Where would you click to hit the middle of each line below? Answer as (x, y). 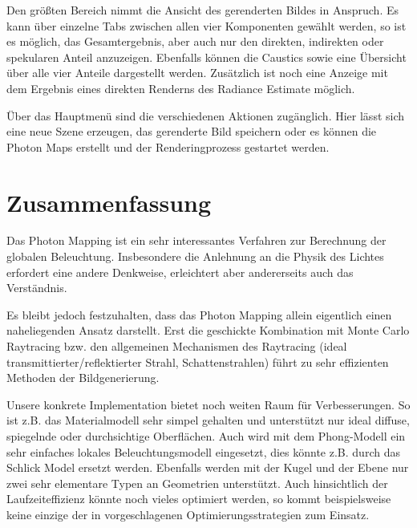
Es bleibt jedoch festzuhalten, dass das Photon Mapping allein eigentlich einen (199, 314)
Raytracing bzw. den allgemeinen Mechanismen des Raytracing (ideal (177, 346)
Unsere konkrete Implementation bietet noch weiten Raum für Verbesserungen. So (208, 404)
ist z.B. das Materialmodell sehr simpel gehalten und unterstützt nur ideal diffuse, (208, 420)
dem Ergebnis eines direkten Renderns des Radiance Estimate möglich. (181, 88)
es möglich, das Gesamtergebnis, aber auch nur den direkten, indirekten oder (195, 41)
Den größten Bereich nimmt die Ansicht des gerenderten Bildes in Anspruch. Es (202, 10)
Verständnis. (37, 288)
